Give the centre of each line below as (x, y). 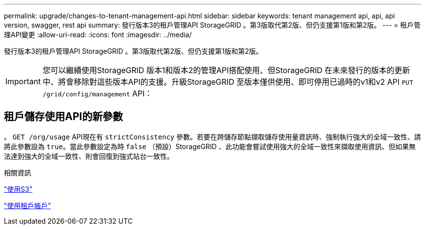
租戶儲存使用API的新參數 (64, 117)
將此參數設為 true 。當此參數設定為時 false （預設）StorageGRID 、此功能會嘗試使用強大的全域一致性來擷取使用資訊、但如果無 (210, 146)
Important (23, 81)
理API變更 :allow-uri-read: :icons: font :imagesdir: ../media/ (98, 35)
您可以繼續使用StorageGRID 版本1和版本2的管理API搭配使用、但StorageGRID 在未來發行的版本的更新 (226, 70)
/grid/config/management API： (98, 93)
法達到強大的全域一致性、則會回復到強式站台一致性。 (89, 156)
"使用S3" (18, 189)
